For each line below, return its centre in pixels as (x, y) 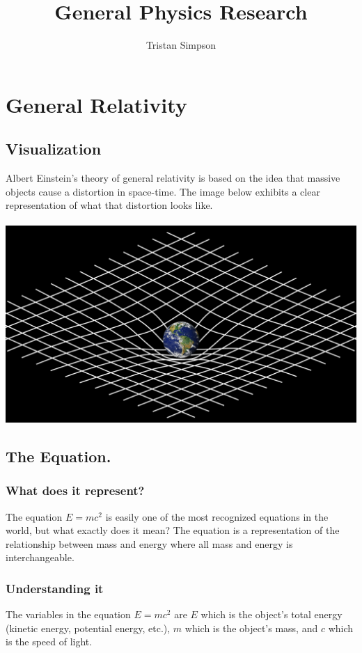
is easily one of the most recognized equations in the (217, 516)
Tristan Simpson (181, 45)
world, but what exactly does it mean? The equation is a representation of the (173, 530)
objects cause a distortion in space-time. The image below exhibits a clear (163, 191)
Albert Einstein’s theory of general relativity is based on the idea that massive (173, 178)
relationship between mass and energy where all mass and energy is (149, 543)
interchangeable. (40, 557)
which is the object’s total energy (271, 614)
